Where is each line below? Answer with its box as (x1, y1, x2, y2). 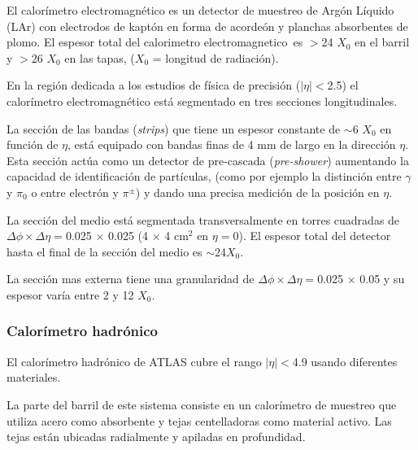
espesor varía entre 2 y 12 (7, 286, 134, 303)
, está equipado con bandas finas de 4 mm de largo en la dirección (67, 136, 396, 153)
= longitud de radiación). (152, 49, 279, 66)
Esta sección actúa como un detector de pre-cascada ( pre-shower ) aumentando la (7, 151, 409, 168)
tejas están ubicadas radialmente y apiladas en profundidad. (7, 428, 306, 445)
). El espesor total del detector (238, 227, 391, 244)
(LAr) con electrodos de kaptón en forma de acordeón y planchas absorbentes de (7, 17, 408, 34)
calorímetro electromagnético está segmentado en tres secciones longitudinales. (7, 92, 398, 109)
